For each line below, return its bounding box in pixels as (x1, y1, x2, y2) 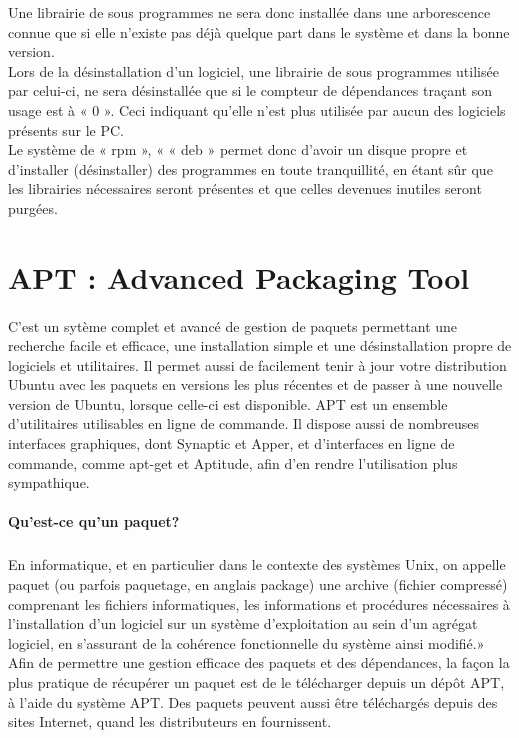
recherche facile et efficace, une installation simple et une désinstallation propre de (8, 335, 512, 356)
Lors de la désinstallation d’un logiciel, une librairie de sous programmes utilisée (8, 60, 499, 81)
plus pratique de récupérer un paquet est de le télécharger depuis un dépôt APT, (8, 671, 505, 692)
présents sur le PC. (8, 119, 124, 140)
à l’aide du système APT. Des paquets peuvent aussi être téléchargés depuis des (8, 691, 498, 712)
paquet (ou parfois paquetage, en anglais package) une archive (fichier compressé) (8, 574, 508, 594)
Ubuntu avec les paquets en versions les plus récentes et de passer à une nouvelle (8, 374, 503, 395)
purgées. (8, 197, 58, 218)
